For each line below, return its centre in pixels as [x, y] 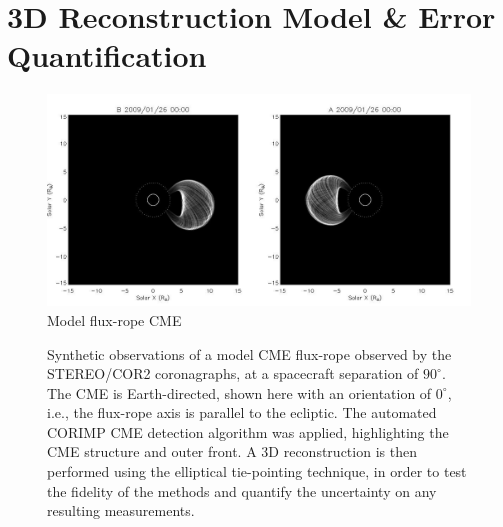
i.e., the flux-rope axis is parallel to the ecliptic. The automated [242, 412]
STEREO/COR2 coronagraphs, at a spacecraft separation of [233, 373]
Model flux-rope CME [114, 319]
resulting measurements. [121, 510]
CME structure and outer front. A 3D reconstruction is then [232, 451]
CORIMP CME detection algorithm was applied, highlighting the [248, 431]
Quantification [107, 55]
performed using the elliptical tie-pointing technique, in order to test [257, 471]
